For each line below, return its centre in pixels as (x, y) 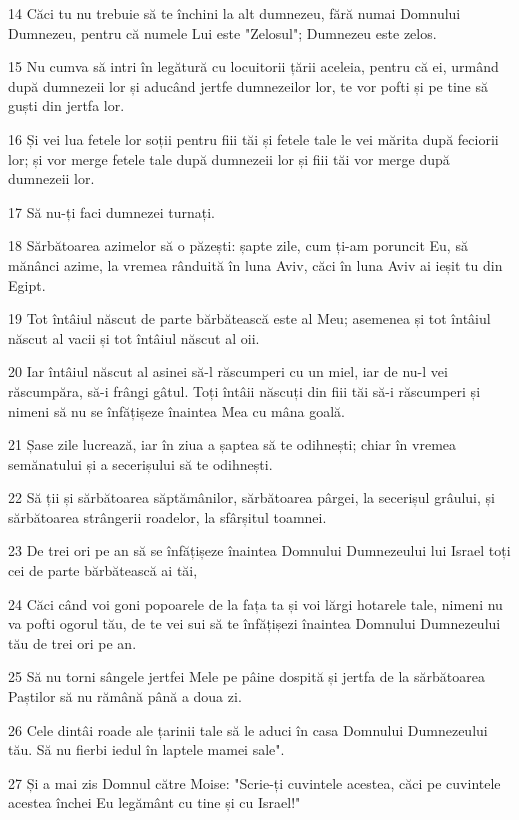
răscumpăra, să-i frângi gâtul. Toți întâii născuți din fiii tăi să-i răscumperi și (244, 390)
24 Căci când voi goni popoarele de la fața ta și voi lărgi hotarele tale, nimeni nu (255, 603)
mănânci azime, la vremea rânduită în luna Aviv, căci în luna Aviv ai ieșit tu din (255, 264)
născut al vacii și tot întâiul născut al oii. (134, 337)
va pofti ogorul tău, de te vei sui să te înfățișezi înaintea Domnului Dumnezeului (254, 623)
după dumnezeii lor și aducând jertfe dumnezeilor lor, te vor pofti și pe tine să (248, 85)
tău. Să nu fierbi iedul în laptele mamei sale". (146, 749)
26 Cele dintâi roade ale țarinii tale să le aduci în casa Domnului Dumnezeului (248, 729)
